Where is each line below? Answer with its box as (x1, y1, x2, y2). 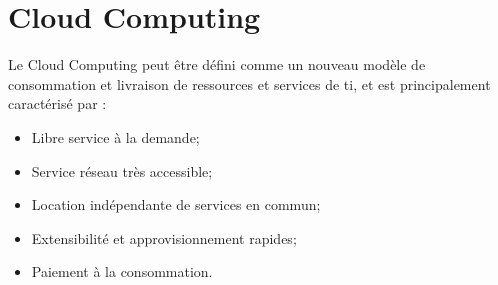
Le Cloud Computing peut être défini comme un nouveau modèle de (8, 54, 426, 75)
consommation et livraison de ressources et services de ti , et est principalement (8, 73, 491, 94)
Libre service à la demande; (31, 126, 200, 147)
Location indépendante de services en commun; (31, 194, 321, 215)
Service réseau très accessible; (31, 160, 213, 181)
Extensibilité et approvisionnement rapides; (31, 227, 297, 248)
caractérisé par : (8, 93, 107, 114)
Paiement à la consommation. (31, 261, 213, 282)
